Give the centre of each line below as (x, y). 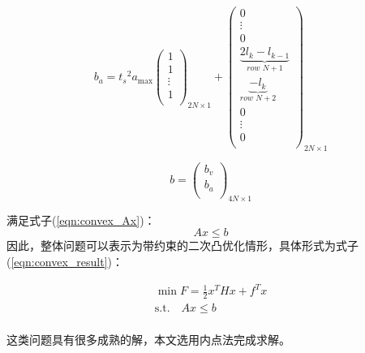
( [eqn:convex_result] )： (65, 261)
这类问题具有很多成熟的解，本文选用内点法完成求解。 (148, 339)
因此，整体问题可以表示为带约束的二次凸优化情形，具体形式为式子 (182, 245)
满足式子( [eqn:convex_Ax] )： (81, 220)
